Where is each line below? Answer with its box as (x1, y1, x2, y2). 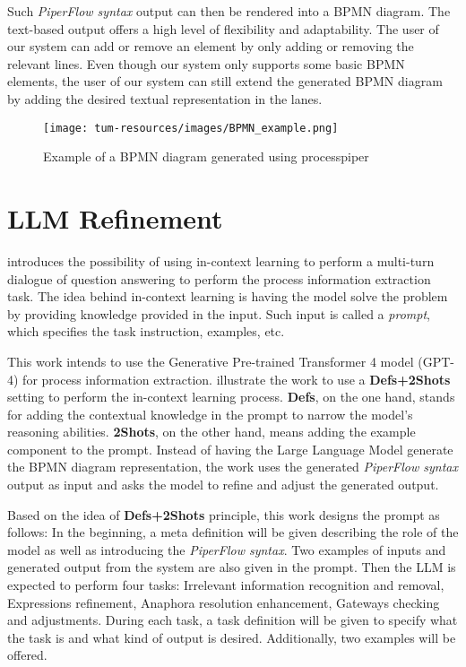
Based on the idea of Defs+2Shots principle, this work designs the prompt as (7, 505, 440, 524)
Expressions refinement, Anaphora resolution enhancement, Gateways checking (7, 593, 440, 611)
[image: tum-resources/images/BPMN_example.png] (43, 121, 339, 134)
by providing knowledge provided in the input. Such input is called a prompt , (7, 304, 430, 323)
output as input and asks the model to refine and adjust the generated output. (7, 475, 439, 494)
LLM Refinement (7, 200, 223, 236)
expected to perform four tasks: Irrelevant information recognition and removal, (7, 576, 444, 594)
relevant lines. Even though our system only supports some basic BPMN (7, 54, 405, 73)
